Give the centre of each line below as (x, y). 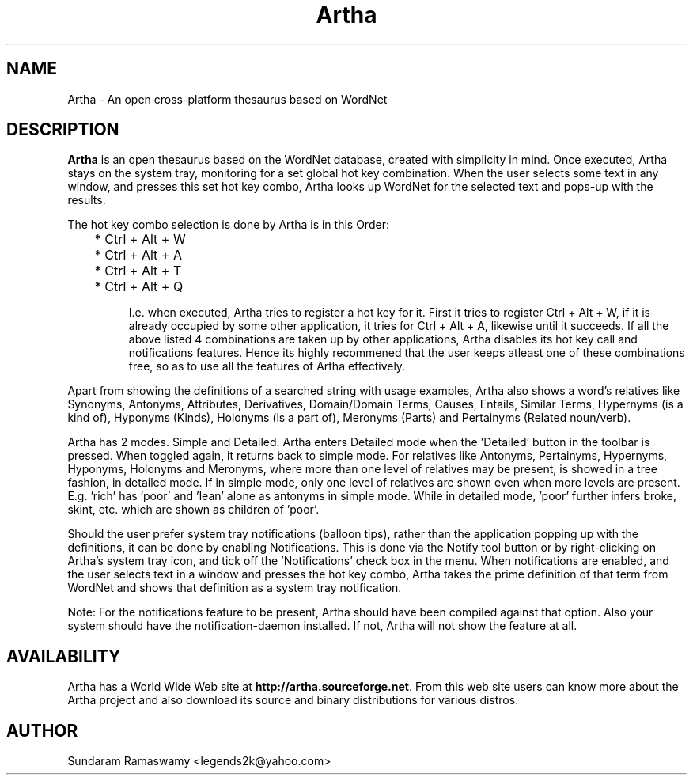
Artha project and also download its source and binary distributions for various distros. (293, 700)
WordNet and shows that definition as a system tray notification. (235, 588)
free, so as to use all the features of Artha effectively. (267, 366)
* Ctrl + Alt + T (138, 271)
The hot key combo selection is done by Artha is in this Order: (228, 225)
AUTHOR (42, 730)
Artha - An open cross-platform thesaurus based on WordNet (227, 99)
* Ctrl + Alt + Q (139, 287)
